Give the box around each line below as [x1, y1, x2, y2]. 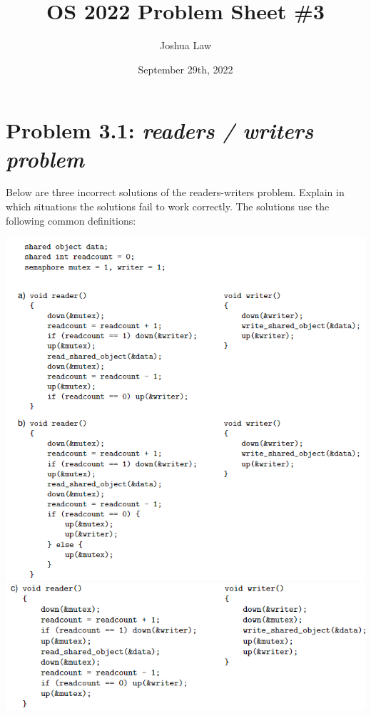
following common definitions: [6, 213, 136, 227]
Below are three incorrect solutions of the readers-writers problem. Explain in [6, 185, 345, 200]
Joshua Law [159, 38, 212, 53]
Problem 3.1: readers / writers [6, 116, 314, 145]
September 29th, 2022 [138, 61, 233, 76]
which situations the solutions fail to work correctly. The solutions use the [6, 199, 330, 214]
